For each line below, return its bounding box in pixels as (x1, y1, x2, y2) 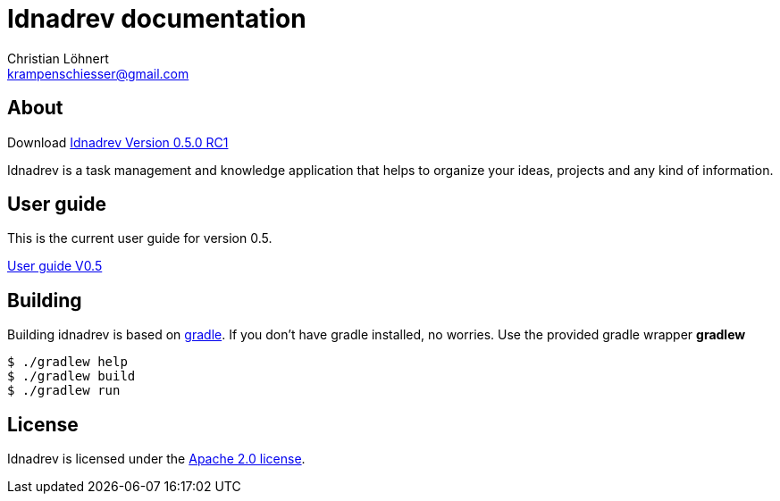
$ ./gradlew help (7, 355, 128, 370)
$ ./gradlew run (7, 383, 121, 398)
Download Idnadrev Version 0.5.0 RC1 (7, 134, 229, 150)
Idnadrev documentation (7, 4, 306, 34)
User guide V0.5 (7, 258, 103, 274)
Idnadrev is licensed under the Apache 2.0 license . (7, 451, 306, 467)
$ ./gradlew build (7, 369, 136, 384)
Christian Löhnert (7, 50, 109, 66)
